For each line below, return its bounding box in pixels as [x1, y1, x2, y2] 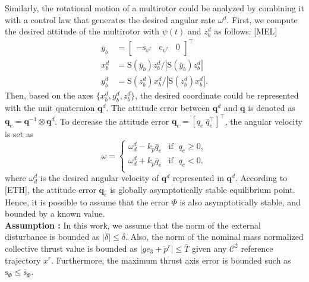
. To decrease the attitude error [55, 115, 169, 127]
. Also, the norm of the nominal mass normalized [125, 230, 304, 243]
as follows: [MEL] [214, 25, 278, 37]
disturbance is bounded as [5, 230, 100, 243]
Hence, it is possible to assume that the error [5, 195, 169, 208]
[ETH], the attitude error [5, 183, 96, 195]
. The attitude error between [106, 102, 210, 114]
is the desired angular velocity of [40, 172, 159, 184]
